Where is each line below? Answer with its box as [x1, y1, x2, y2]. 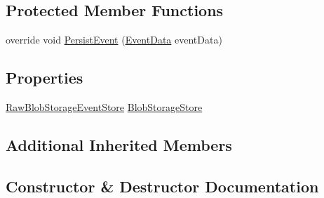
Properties [6, 67, 83, 88]
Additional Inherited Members [6, 133, 232, 155]
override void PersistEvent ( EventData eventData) [6, 32, 222, 47]
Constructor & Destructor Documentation [6, 175, 319, 197]
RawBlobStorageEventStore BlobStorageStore [6, 100, 203, 114]
